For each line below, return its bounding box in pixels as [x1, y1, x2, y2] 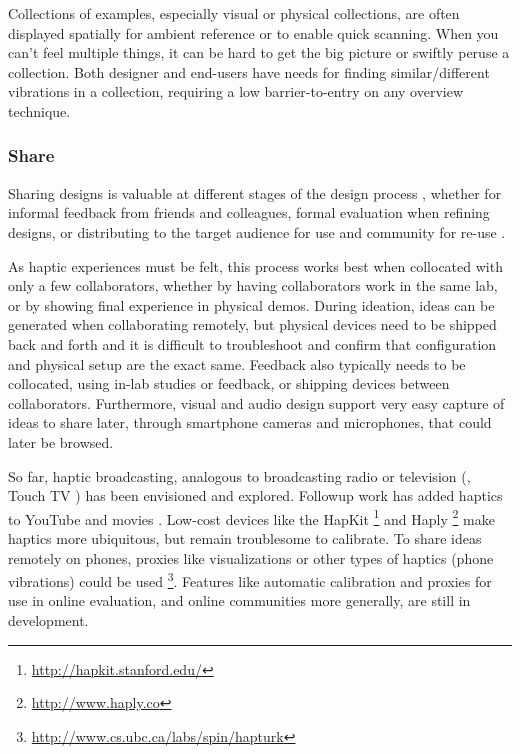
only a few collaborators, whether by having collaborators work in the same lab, [8, 275, 498, 296]
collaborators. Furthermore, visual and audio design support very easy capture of [8, 392, 505, 413]
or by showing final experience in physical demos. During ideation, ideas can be [8, 294, 495, 315]
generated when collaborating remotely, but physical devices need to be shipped [8, 314, 497, 335]
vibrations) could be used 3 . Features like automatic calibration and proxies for [8, 568, 492, 591]
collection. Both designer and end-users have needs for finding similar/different [8, 61, 490, 82]
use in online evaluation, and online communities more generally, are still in [8, 590, 471, 611]
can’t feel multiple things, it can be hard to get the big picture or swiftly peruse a [8, 42, 510, 63]
